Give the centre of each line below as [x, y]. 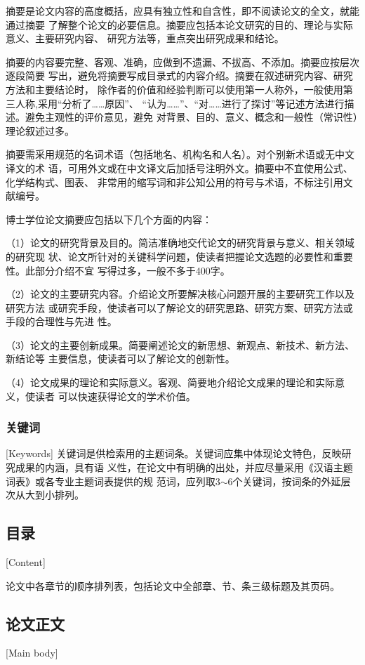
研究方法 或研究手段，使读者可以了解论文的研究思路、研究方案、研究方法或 [179, 307]
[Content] [26, 562]
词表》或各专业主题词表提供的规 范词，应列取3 [113, 481]
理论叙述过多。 [40, 130]
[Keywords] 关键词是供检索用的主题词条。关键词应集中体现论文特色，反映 [174, 453]
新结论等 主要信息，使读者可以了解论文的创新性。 [120, 358]
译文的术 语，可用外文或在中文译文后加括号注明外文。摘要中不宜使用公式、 [179, 167]
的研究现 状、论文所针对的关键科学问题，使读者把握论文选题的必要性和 [170, 256]
